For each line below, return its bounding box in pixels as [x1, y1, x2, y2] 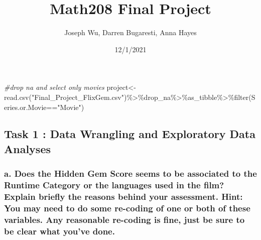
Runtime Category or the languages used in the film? [4, 179, 224, 191]
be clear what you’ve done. [4, 224, 115, 237]
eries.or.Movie [4, 101, 47, 112]
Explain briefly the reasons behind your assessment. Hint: [4, 190, 243, 203]
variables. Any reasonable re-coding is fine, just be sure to [4, 213, 245, 225]
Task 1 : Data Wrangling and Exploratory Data [4, 126, 255, 142]
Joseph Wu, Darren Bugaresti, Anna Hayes [64, 27, 197, 38]
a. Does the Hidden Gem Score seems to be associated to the [4, 167, 257, 180]
